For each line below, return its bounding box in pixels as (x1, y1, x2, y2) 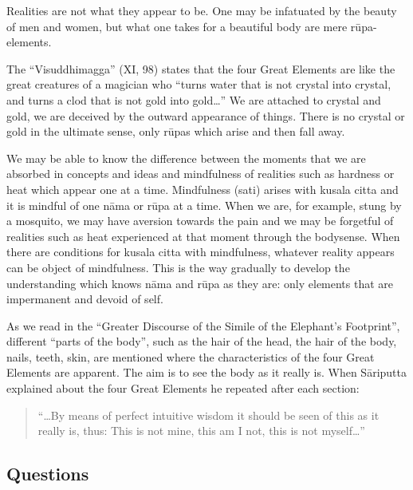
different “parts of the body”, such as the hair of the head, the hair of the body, (6, 333, 397, 350)
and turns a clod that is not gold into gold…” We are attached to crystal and (6, 91, 381, 108)
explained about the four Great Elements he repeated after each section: (6, 380, 360, 397)
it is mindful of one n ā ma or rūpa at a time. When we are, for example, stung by (6, 196, 402, 213)
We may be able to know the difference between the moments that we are (6, 149, 366, 166)
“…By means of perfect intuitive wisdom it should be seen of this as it (37, 406, 380, 423)
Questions (6, 461, 89, 486)
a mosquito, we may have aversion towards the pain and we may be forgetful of (6, 212, 394, 229)
